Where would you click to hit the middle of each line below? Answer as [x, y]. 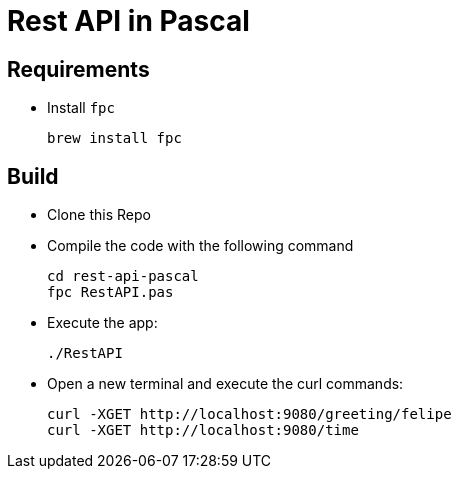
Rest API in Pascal [128, 21]
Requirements [78, 69]
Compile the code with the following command [200, 246]
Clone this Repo [99, 215]
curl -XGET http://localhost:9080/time [203, 430]
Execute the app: [102, 323]
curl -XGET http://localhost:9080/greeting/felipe [249, 414]
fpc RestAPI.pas [110, 292]
